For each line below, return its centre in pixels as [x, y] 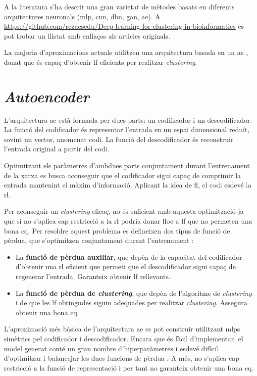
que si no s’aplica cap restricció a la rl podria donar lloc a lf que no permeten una [128, 221]
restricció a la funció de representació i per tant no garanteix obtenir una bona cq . [129, 367]
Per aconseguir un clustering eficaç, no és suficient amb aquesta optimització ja [124, 211]
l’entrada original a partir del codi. [57, 149]
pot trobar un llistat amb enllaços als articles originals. [87, 35]
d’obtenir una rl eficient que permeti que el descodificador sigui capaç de [126, 266]
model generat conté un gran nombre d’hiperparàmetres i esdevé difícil [111, 348]
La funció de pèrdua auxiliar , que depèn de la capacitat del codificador [129, 257]
